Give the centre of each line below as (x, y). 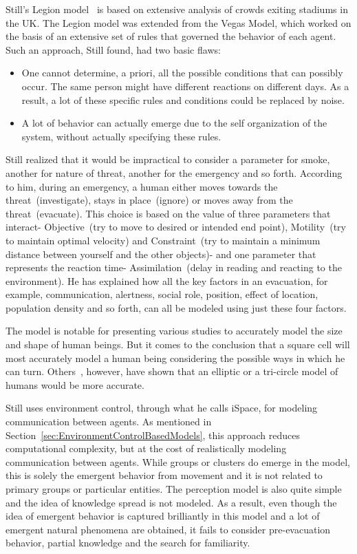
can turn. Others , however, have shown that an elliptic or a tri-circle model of (172, 371)
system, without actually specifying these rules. (121, 136)
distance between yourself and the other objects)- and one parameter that (161, 254)
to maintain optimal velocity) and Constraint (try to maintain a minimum (163, 240)
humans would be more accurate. (75, 384)
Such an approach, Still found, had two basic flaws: (113, 49)
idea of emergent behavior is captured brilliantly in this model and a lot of (163, 516)
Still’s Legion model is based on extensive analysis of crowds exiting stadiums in (177, 9)
